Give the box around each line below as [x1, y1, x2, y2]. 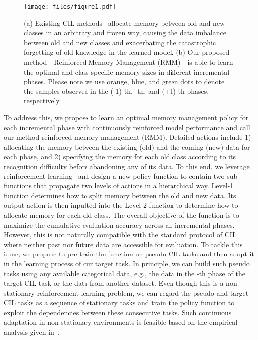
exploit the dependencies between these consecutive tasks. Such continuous [4, 307, 232, 317]
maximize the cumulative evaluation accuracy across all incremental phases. [4, 219, 235, 230]
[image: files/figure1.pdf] [24, 3, 117, 10]
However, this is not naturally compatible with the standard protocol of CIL [4, 229, 237, 240]
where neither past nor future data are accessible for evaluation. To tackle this [4, 239, 243, 249]
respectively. [24, 95, 61, 106]
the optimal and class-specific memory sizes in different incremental [24, 66, 230, 77]
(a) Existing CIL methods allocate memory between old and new [24, 17, 225, 28]
